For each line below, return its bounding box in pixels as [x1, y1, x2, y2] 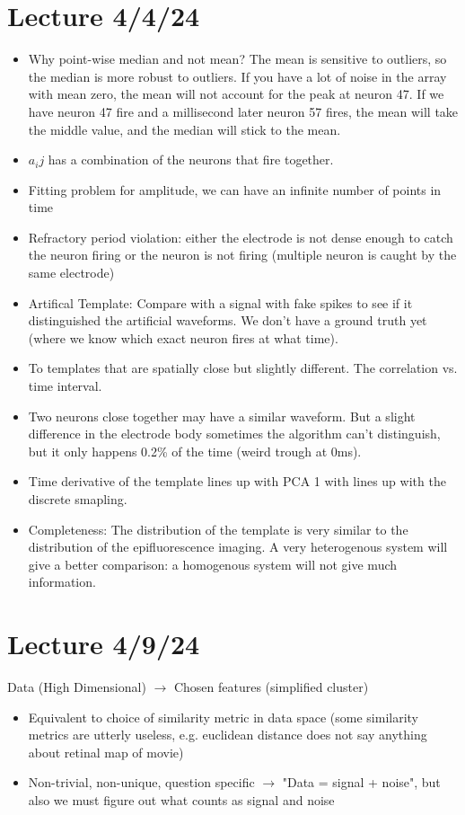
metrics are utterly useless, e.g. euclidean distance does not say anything [28, 725, 427, 744]
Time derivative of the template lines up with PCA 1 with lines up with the [28, 472, 446, 491]
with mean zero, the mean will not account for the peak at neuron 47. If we [28, 84, 444, 103]
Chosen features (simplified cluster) [173, 678, 369, 696]
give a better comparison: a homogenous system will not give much [28, 554, 398, 573]
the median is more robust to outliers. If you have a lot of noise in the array [28, 66, 447, 85]
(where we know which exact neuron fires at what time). [28, 328, 338, 347]
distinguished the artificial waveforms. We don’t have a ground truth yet [28, 311, 427, 330]
